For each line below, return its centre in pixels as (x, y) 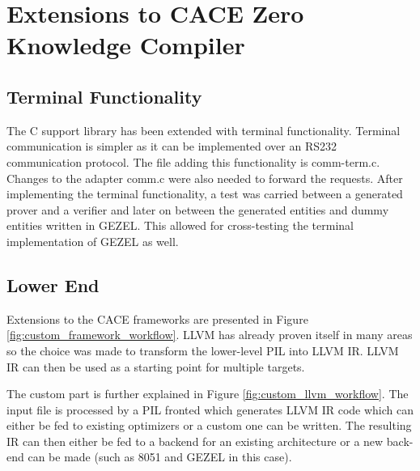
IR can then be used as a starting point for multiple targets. (156, 366)
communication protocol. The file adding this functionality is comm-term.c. (193, 161)
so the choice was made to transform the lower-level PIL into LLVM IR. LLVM (203, 350)
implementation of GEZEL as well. (93, 241)
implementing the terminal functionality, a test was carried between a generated (205, 194)
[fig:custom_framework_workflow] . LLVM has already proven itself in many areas (210, 335)
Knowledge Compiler (126, 45)
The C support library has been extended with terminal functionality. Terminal (204, 130)
